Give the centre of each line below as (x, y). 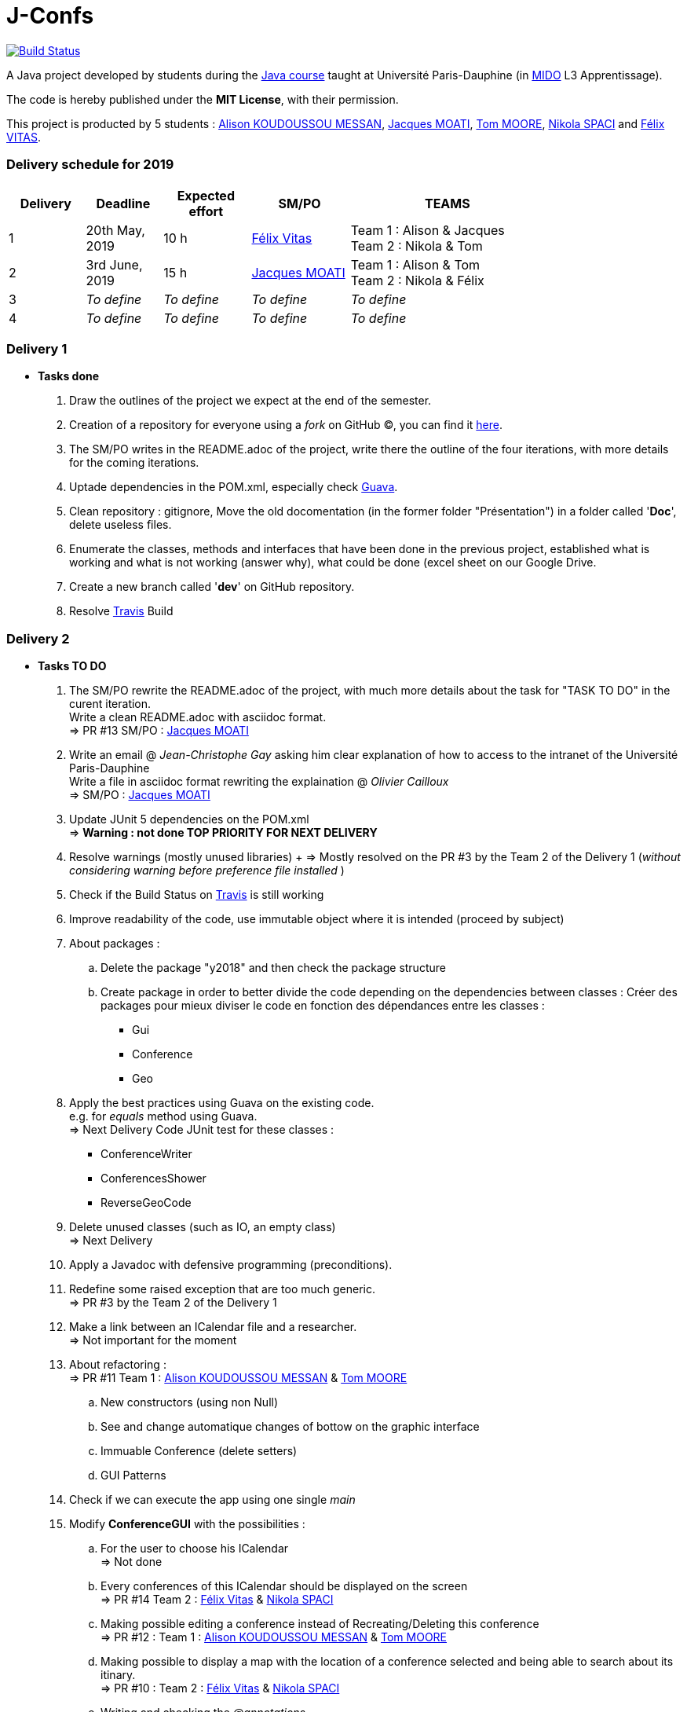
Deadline (123, 203)
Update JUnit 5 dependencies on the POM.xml (189, 819)
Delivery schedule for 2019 (90, 165)
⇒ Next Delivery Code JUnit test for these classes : (202, 1129)
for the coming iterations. (134, 463)
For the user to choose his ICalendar (195, 1548)
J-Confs (50, 16)
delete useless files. (121, 525)
